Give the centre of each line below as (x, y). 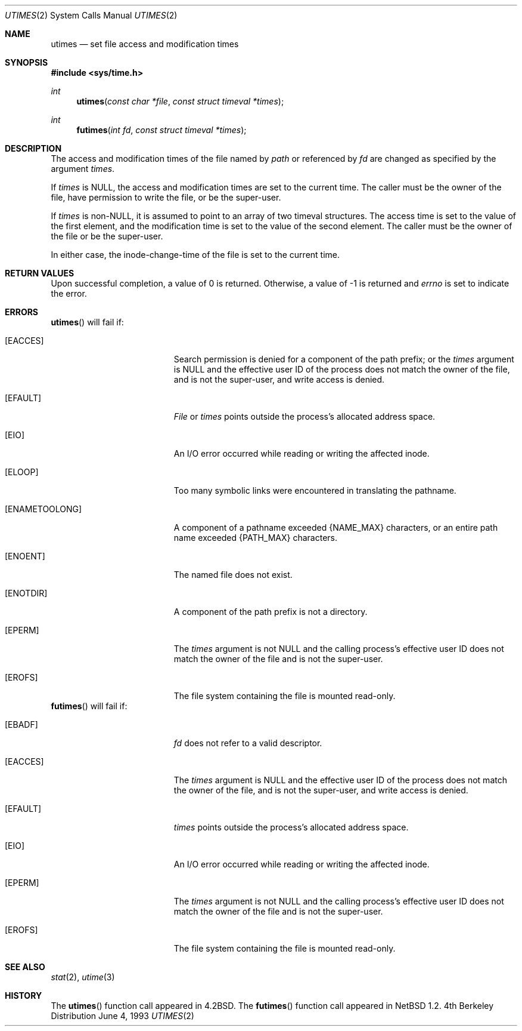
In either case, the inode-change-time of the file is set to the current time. (195, 255)
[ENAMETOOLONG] (44, 509)
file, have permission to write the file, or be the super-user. (166, 197)
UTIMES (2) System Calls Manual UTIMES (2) (91, 15)
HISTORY (24, 995)
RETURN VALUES (40, 273)
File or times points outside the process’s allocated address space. (304, 416)
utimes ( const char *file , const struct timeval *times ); (180, 101)
